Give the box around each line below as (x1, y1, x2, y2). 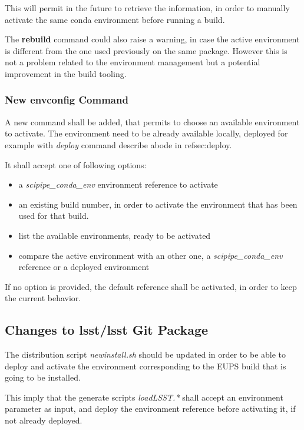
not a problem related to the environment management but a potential (5, 56, 260, 68)
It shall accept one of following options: (5, 158, 147, 171)
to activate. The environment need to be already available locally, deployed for (5, 127, 288, 139)
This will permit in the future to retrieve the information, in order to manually (5, 2, 290, 14)
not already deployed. (5, 414, 82, 426)
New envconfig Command (5, 92, 128, 107)
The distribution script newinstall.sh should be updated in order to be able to (5, 348, 286, 361)
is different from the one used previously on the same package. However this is (5, 44, 288, 56)
